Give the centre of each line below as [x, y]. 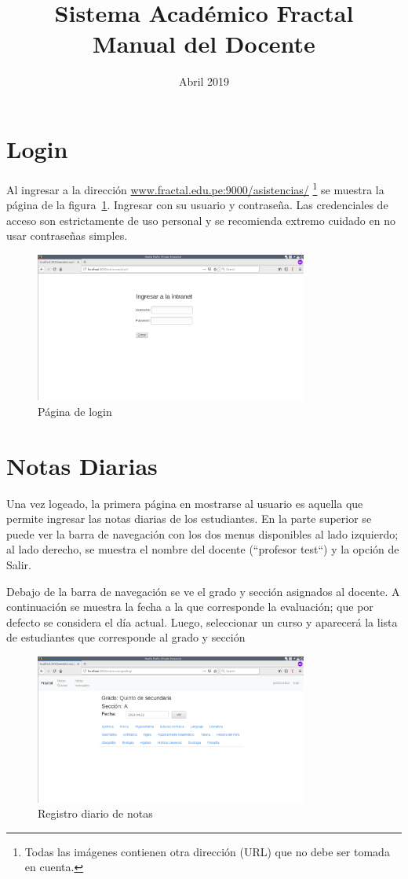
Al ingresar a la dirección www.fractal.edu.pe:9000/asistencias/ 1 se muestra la [195, 188]
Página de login [75, 411]
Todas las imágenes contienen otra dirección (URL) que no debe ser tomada [207, 851]
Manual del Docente [204, 44]
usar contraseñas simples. [67, 235]
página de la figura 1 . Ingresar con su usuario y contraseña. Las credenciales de [197, 205]
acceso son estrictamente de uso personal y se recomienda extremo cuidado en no [201, 220]
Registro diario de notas [95, 813]
